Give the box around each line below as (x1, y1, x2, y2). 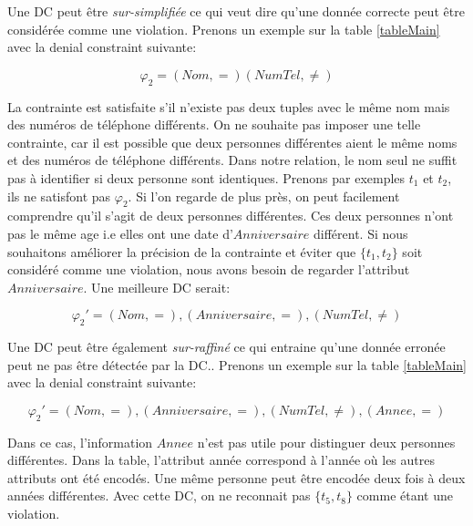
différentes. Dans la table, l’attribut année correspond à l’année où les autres (7, 450, 435, 469)
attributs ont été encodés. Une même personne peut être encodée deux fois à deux (7, 468, 466, 487)
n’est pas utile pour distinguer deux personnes (197, 432, 456, 451)
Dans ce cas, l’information (7, 432, 153, 451)
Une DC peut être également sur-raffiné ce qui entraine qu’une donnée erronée (7, 337, 446, 356)
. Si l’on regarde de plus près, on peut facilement (128, 186, 400, 205)
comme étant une (356, 486, 453, 505)
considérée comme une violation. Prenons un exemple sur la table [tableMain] (7, 19, 440, 38)
